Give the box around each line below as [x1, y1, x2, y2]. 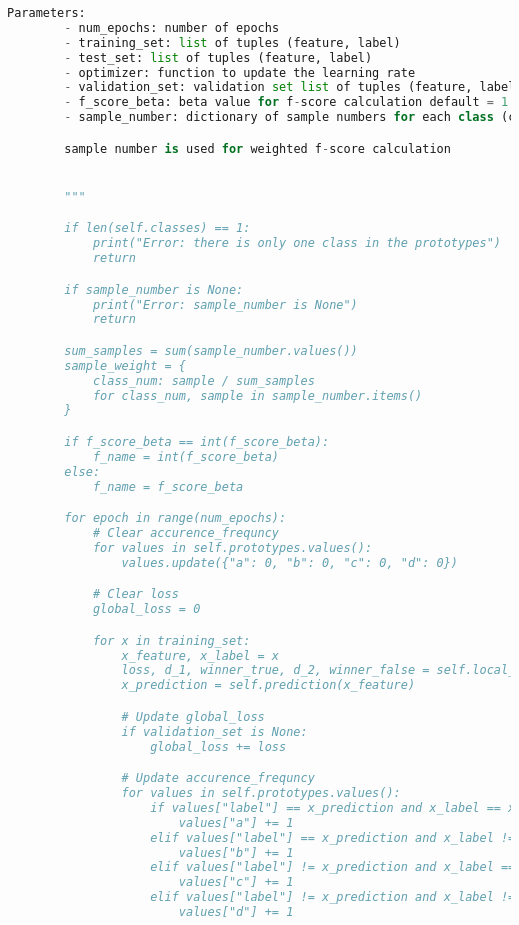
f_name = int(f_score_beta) [92, 449, 280, 464]
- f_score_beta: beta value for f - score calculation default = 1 [64, 95, 509, 110]
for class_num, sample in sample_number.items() [92, 388, 423, 403]
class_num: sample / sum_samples [92, 373, 315, 388]
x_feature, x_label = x [121, 648, 280, 663]
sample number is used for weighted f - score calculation [64, 141, 451, 156]
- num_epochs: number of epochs [64, 20, 280, 35]
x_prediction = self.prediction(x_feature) [121, 678, 416, 693]
